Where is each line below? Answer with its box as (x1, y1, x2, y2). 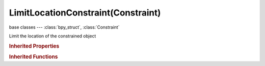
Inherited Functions (9, 53, 58, 60)
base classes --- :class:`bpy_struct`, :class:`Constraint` (9, 24, 120, 30)
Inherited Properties (9, 43, 60, 49)
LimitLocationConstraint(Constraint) (9, 7, 161, 18)
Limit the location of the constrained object (9, 33, 96, 39)
